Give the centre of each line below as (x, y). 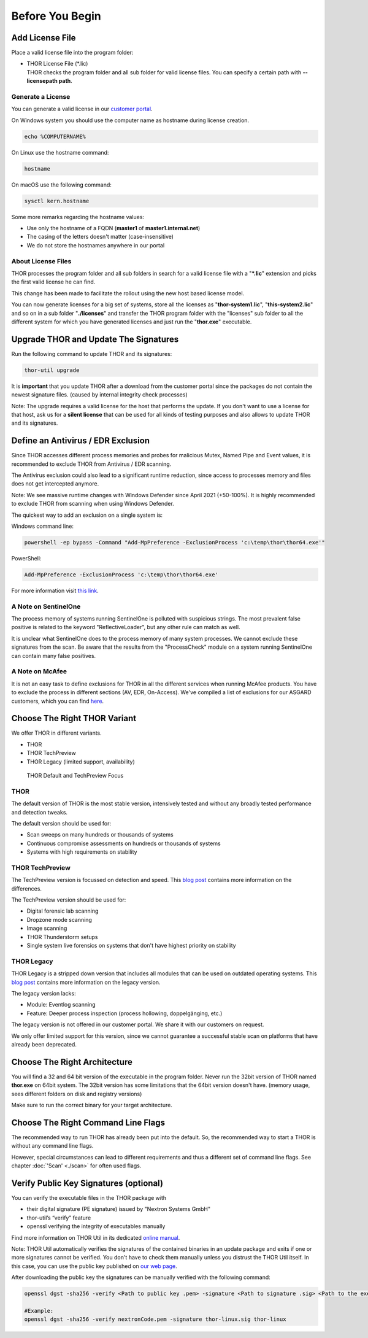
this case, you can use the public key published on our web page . (94, 1266)
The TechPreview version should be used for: (69, 900)
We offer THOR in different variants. (57, 733)
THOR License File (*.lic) (57, 64)
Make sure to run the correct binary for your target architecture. (92, 1105)
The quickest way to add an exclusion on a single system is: (87, 515)
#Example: (39, 1311)
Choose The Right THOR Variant (74, 718)
